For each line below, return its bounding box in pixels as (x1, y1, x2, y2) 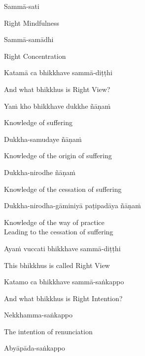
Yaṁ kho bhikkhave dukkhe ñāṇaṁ (4, 100, 111, 111)
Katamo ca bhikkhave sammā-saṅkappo (4, 276, 124, 287)
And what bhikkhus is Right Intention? (4, 293, 123, 303)
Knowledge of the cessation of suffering (4, 183, 122, 194)
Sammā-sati (4, 1, 39, 11)
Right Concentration (4, 50, 66, 61)
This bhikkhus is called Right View (4, 260, 110, 270)
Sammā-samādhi (4, 34, 54, 44)
